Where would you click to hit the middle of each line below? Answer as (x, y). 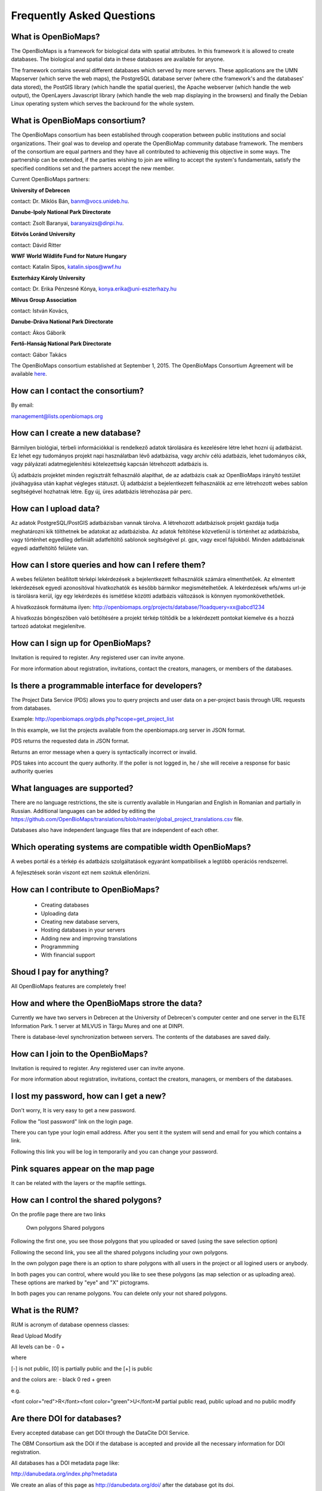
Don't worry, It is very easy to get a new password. (74, 1110)
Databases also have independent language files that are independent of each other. (115, 830)
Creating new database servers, (80, 921)
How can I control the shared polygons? (86, 1200)
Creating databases (65, 905)
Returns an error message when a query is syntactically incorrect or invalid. (104, 752)
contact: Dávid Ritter (36, 245)
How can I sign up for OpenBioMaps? (81, 643)
